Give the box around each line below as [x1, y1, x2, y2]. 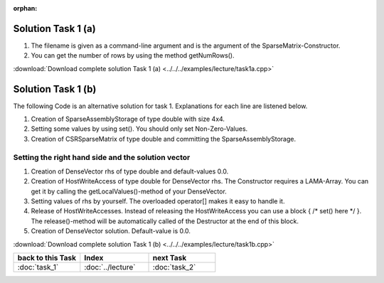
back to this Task [17, 253, 77, 263]
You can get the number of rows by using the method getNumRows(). [31, 51, 235, 60]
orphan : [13, 4, 38, 12]
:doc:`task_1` [17, 262, 59, 272]
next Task [152, 253, 187, 263]
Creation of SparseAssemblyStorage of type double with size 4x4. [31, 114, 225, 123]
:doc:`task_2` [152, 262, 196, 272]
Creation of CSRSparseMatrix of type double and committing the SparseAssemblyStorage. [31, 134, 297, 143]
